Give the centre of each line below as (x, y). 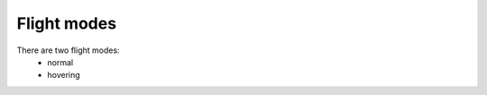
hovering (64, 75)
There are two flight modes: (69, 50)
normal (60, 62)
